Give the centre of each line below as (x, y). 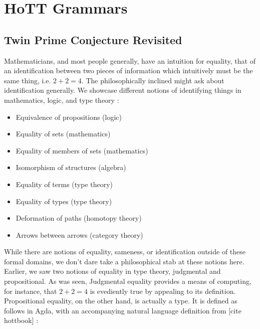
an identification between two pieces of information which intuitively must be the (128, 70)
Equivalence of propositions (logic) (69, 117)
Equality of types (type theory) (64, 201)
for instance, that (31, 291)
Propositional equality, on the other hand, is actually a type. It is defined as (121, 301)
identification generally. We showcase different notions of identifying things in (123, 90)
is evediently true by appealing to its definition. (163, 291)
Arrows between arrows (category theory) (79, 234)
